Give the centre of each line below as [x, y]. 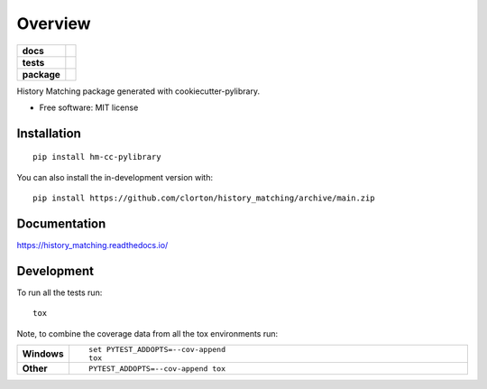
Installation [49, 133]
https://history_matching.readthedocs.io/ [92, 245]
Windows [43, 354]
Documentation [61, 223]
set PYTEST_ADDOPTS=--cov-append [157, 350]
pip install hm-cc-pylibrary [97, 157]
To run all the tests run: [60, 292]
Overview [54, 23]
